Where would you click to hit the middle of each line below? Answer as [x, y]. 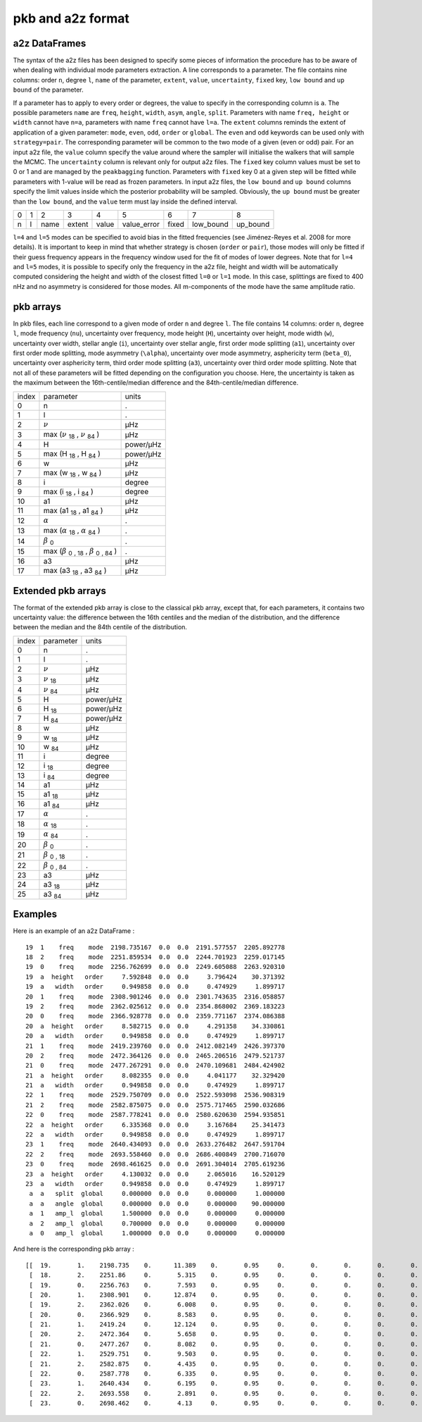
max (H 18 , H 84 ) [72, 455]
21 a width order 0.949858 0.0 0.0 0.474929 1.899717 [155, 1086]
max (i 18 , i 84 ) [69, 492]
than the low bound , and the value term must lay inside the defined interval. [126, 202]
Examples [35, 914]
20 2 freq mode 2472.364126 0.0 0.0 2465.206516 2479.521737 [155, 1056]
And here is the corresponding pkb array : [74, 1249]
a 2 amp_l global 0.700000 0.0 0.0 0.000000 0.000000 [157, 1223]
